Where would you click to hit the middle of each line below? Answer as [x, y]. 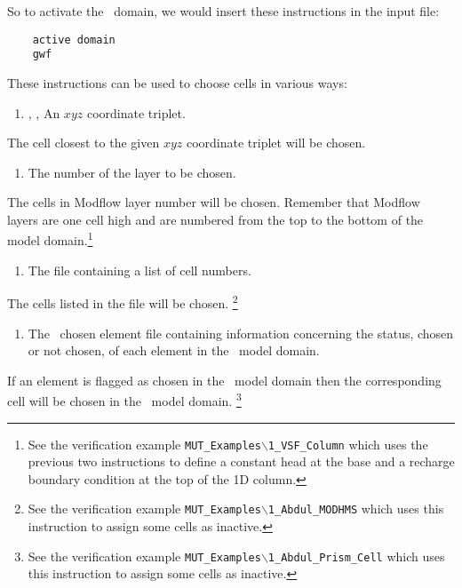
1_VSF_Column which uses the [348, 444]
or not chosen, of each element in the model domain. [174, 350]
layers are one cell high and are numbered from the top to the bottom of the [215, 219]
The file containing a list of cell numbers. [139, 270]
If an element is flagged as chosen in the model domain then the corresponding [224, 380]
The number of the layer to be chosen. [132, 172]
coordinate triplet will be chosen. [276, 143]
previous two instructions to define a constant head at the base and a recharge [241, 461]
